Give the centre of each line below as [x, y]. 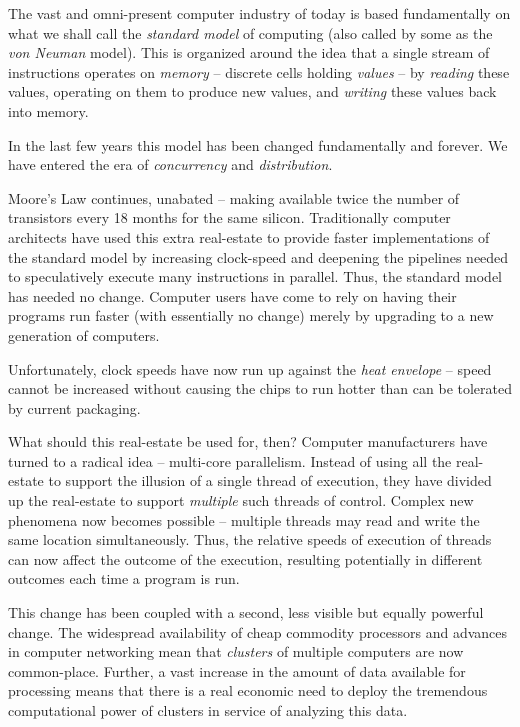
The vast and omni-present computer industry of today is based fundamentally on [259, 13]
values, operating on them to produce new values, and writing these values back [252, 91]
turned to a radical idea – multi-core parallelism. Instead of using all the [230, 460]
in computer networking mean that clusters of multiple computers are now [236, 651]
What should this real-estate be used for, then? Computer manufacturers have [248, 441]
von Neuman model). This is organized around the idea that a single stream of [249, 52]
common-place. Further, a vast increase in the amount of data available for [237, 670]
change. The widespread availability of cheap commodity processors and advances [258, 631]
